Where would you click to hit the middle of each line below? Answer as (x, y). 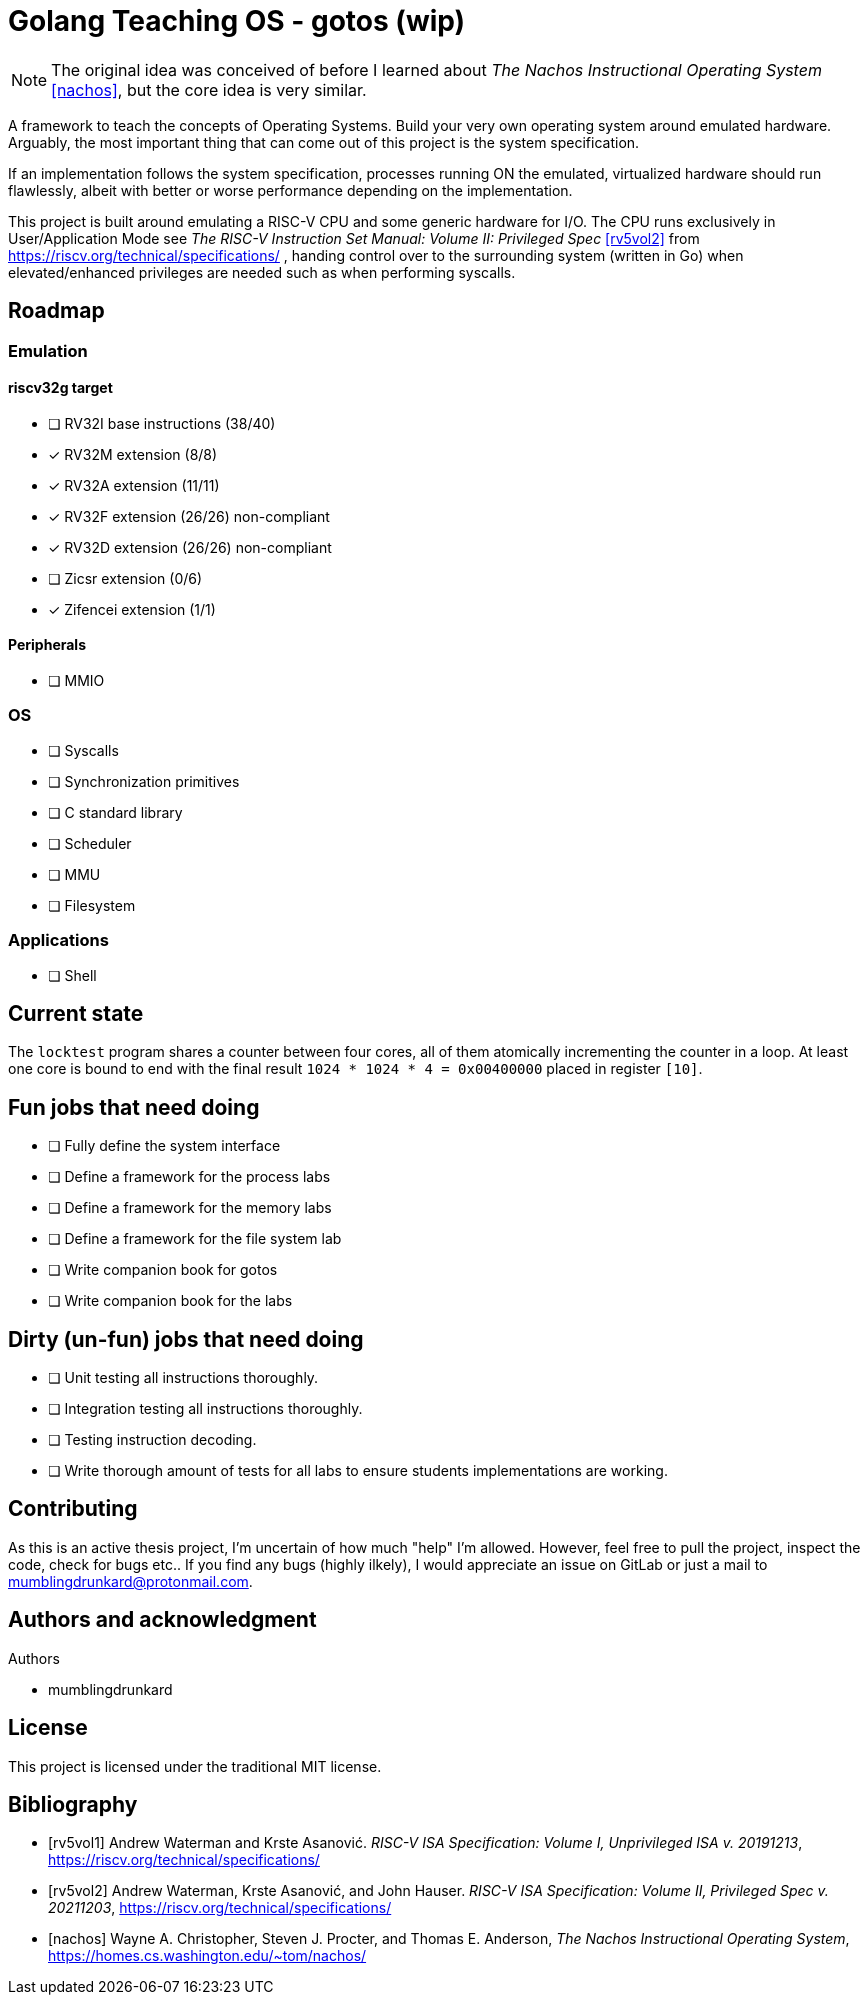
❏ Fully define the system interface (164, 1146)
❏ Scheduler (90, 843)
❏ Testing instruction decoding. (152, 1440)
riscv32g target (60, 388)
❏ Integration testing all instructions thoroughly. (205, 1409)
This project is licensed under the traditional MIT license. (195, 1766)
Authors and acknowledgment (162, 1620)
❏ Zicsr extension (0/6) (125, 578)
